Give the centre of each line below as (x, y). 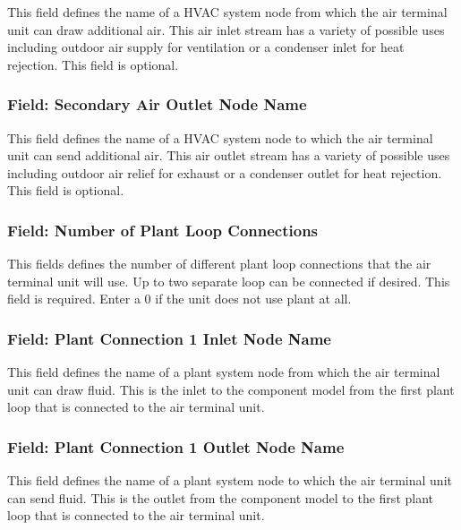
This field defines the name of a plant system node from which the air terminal (224, 372)
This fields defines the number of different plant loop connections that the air (219, 264)
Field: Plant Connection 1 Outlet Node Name (176, 446)
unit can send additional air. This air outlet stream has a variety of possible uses (229, 155)
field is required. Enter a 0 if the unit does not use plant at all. (179, 299)
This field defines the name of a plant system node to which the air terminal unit (230, 480)
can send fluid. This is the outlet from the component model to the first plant (220, 497)
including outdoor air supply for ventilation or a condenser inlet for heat (206, 47)
